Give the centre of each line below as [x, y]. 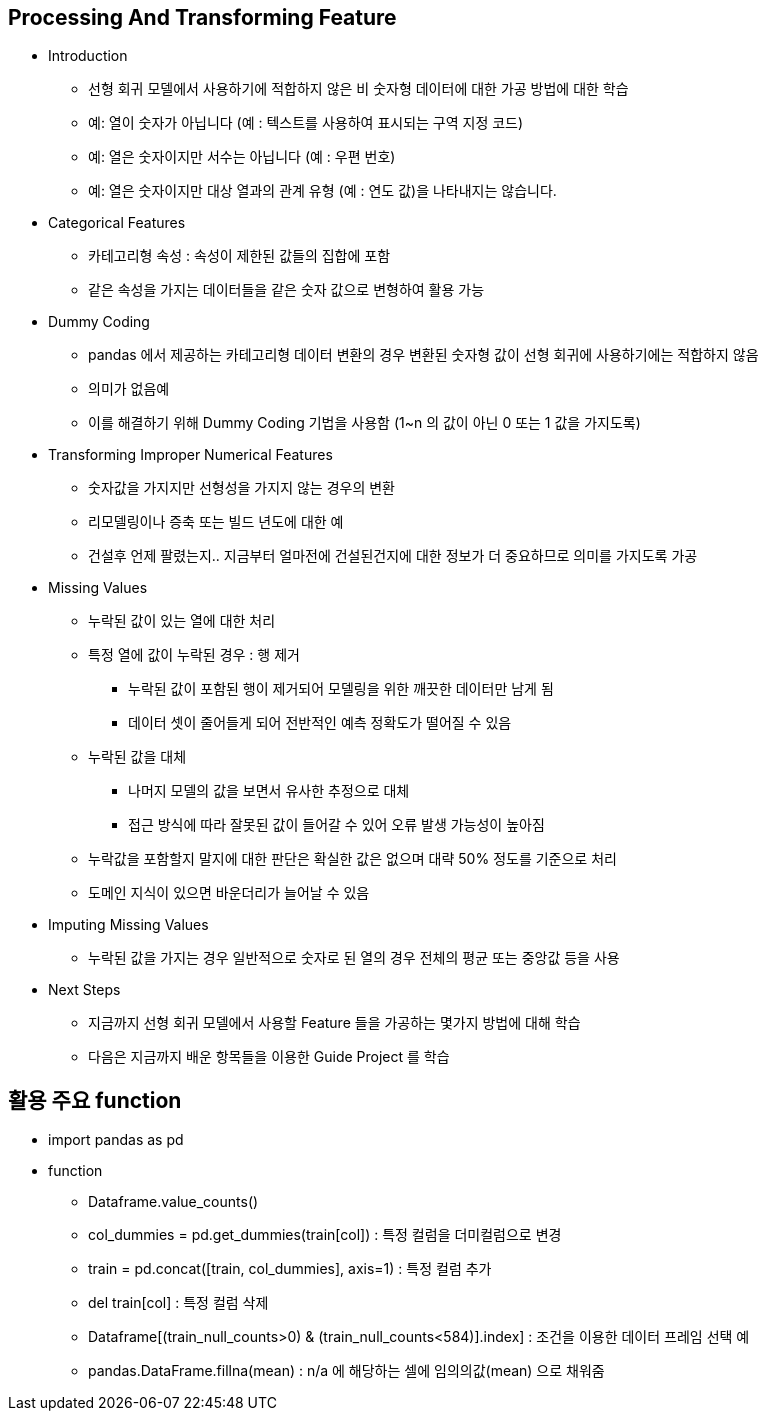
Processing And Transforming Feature [202, 17]
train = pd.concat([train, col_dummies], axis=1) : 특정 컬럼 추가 [290, 1269]
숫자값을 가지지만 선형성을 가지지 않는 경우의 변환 [241, 488]
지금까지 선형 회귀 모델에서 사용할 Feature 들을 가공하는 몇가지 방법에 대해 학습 [334, 1023]
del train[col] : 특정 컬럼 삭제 [178, 1303]
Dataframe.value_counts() [173, 1202]
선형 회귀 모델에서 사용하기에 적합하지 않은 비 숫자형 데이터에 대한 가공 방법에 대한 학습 [358, 89]
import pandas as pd [116, 1140]
